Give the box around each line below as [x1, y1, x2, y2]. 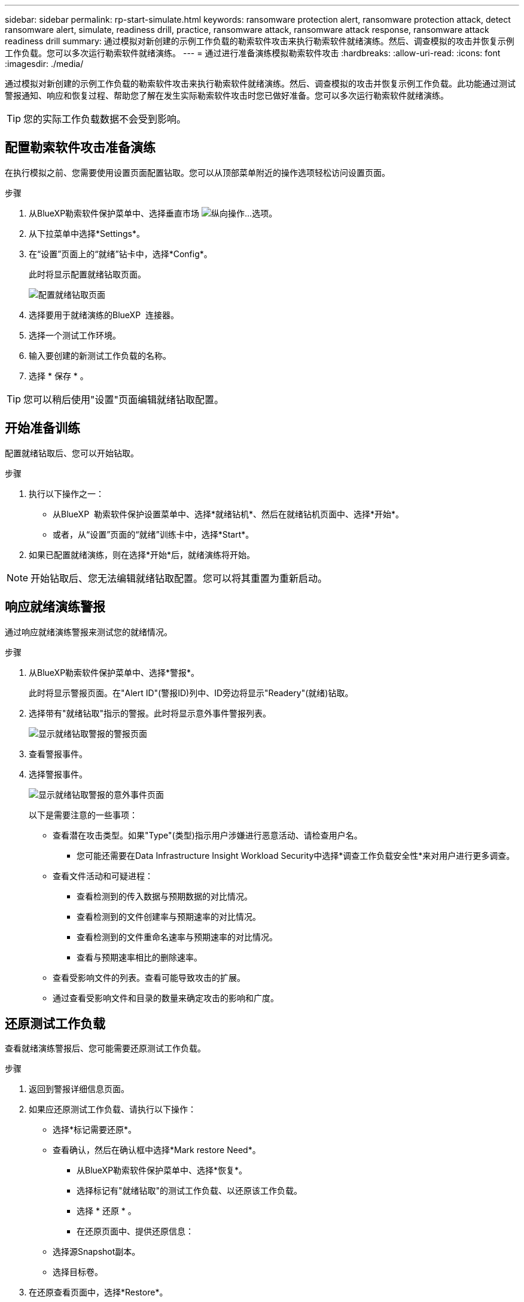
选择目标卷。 [53, 1267, 103, 1277]
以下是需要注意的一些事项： [29, 809, 138, 820]
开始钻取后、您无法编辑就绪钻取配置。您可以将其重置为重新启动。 [31, 572, 328, 584]
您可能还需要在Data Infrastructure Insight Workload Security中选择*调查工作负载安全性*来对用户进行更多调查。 [77, 850, 515, 861]
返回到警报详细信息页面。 [29, 1084, 129, 1094]
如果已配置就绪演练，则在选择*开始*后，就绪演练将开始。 [29, 549, 255, 560]
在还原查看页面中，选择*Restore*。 [29, 1287, 168, 1298]
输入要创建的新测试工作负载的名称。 [29, 350, 171, 361]
